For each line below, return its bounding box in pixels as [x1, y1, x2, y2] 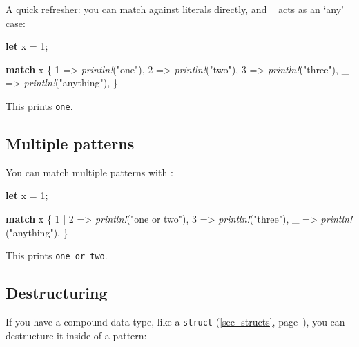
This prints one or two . [6, 248, 108, 263]
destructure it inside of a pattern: [6, 328, 147, 342]
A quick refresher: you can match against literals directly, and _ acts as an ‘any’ [6, 2, 344, 16]
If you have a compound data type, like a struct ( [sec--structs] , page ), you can [6, 315, 345, 329]
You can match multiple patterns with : [6, 165, 173, 179]
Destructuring [6, 282, 108, 303]
